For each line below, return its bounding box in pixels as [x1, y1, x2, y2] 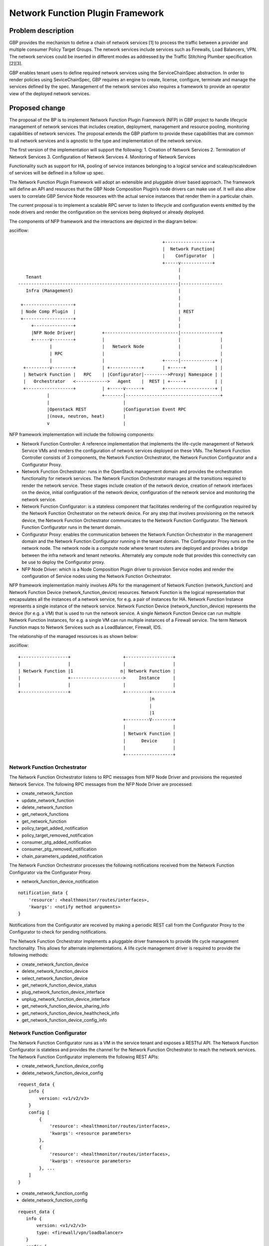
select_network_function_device [21, 975, 88, 981]
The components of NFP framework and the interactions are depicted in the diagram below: [9, 218, 198, 224]
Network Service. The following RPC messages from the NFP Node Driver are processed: [9, 781, 193, 787]
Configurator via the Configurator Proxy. [9, 869, 92, 875]
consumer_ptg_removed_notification [21, 846, 97, 852]
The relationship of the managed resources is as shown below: [9, 633, 138, 639]
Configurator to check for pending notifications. [9, 929, 107, 935]
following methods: [9, 952, 49, 958]
